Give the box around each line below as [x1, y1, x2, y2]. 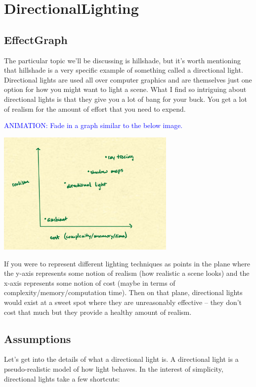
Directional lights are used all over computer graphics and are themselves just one [4, 74, 252, 85]
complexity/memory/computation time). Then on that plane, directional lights [4, 287, 243, 298]
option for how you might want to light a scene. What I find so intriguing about [4, 84, 247, 94]
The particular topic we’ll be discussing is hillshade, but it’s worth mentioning [4, 55, 241, 65]
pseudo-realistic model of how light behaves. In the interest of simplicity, [4, 364, 223, 374]
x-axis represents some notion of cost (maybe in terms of [4, 277, 175, 288]
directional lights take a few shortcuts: [4, 373, 120, 384]
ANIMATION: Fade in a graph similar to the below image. [4, 120, 183, 130]
